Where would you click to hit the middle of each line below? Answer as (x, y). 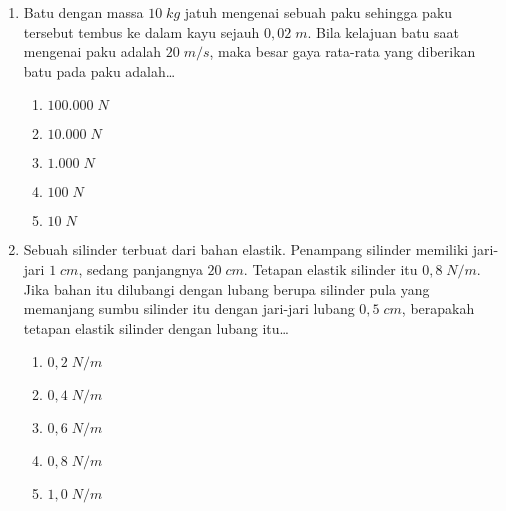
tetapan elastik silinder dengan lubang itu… (156, 327)
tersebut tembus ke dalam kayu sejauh (141, 31)
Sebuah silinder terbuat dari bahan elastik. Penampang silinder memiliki (246, 249)
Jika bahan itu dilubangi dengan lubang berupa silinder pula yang (226, 288)
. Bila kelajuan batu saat (383, 31)
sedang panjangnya (144, 268)
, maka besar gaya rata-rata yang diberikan (342, 51)
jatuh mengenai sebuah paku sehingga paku (318, 12)
